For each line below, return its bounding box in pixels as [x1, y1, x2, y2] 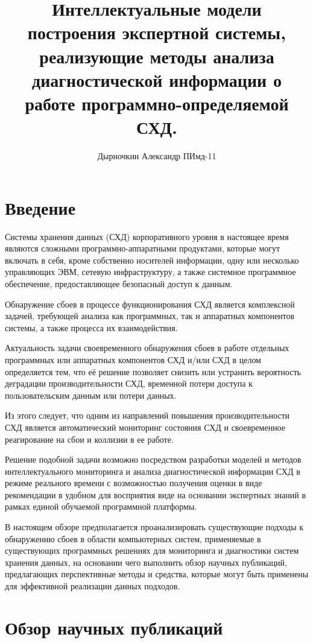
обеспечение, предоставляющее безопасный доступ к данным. [5, 277, 233, 290]
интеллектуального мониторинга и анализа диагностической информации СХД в [5, 464, 300, 477]
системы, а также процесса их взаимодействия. [5, 321, 178, 334]
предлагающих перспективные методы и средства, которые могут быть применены [5, 568, 309, 580]
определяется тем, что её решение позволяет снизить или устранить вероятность [5, 365, 301, 378]
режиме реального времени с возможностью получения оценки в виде [5, 477, 262, 489]
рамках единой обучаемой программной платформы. [5, 500, 197, 513]
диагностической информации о [32, 67, 282, 92]
